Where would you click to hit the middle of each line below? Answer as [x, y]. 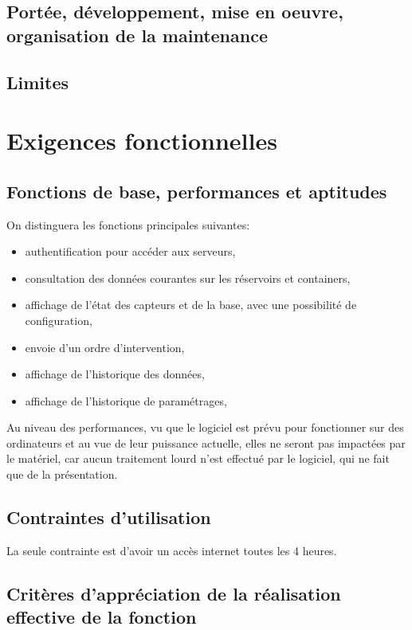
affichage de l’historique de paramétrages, [126, 400]
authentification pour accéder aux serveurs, [130, 251]
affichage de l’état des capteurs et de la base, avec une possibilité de [191, 305]
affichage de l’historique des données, [115, 374]
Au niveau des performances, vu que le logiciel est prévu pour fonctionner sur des [205, 427]
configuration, [59, 320]
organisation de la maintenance [137, 35]
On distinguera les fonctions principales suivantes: [128, 224]
